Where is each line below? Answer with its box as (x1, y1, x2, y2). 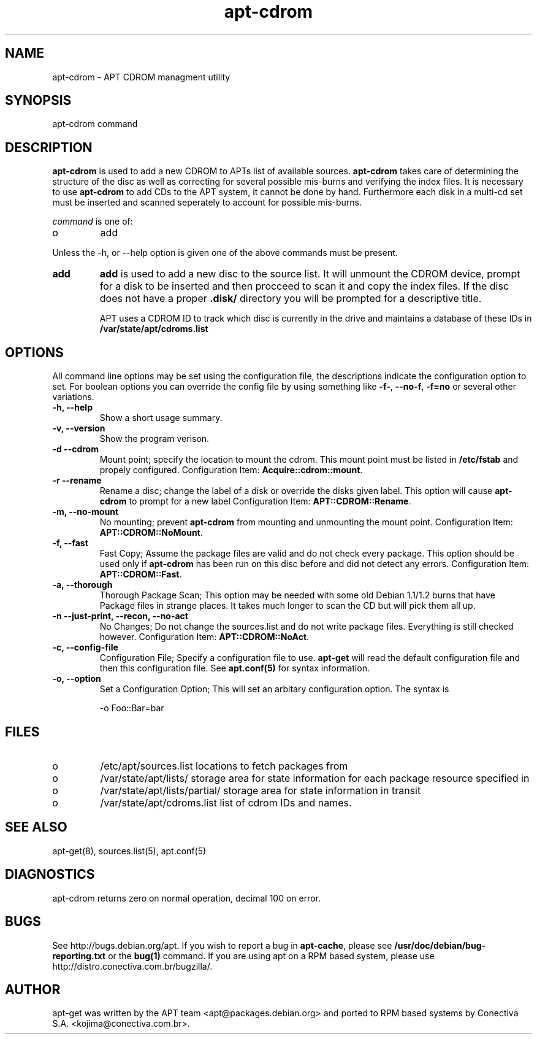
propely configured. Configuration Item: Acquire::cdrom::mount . (99, 465, 363, 476)
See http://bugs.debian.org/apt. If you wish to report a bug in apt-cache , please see (52, 940, 392, 951)
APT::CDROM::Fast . (99, 569, 182, 580)
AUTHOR (5, 981, 61, 997)
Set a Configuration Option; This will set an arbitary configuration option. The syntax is (99, 684, 449, 695)
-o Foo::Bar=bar (99, 703, 164, 714)
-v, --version (52, 423, 105, 434)
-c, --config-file (52, 642, 118, 653)
